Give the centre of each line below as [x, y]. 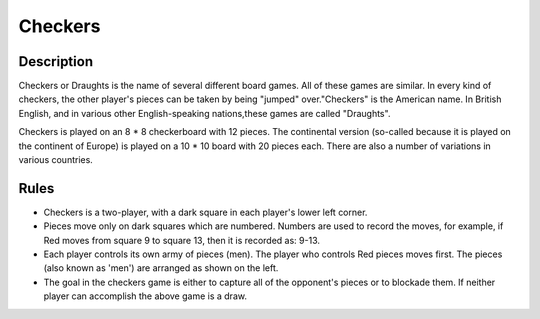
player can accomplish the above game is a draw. [145, 296]
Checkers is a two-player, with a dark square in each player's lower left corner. [205, 212]
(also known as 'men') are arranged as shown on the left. [161, 268]
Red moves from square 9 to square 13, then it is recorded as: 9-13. [181, 240]
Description [56, 61]
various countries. [56, 160]
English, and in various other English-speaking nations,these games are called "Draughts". [204, 113]
